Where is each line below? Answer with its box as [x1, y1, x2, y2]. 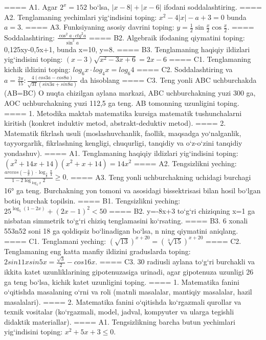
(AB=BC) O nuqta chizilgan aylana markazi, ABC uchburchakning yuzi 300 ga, [4, 87, 256, 98]
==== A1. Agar [4, 2, 58, 12]
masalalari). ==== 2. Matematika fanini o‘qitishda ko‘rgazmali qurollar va [4, 296, 241, 307]
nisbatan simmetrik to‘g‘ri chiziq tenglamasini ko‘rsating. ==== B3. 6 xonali [4, 215, 248, 226]
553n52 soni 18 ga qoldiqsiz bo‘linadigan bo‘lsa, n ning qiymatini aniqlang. [4, 225, 238, 236]
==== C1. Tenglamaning [169, 54, 251, 64]
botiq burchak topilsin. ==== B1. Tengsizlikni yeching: [4, 195, 181, 206]
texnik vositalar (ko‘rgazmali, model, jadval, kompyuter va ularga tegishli [4, 306, 234, 317]
